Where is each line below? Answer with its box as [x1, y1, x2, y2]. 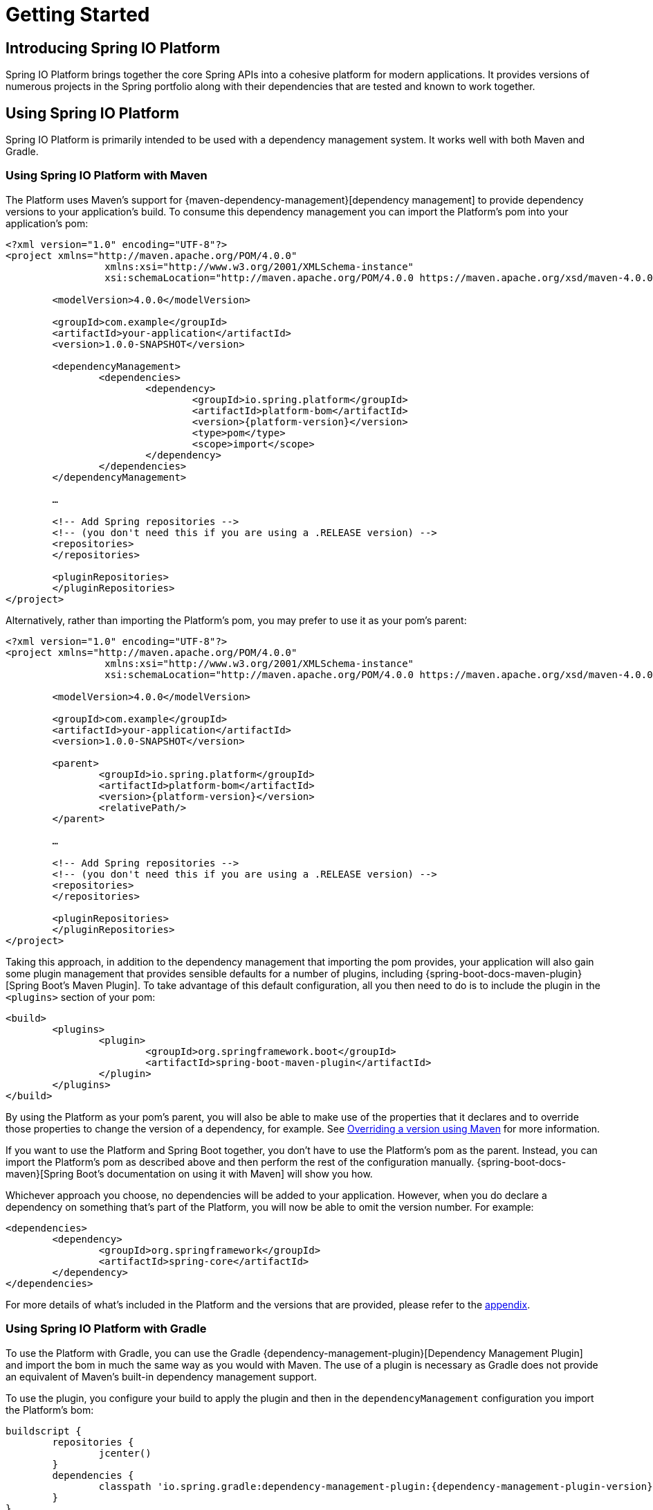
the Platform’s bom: [6, 1403, 94, 1416]
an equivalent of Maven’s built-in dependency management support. [6, 1370, 317, 1383]
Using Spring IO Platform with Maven [6, 168, 208, 183]
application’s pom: [6, 217, 89, 229]
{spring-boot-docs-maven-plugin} [425, 967, 582, 979]
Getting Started [6, 3, 150, 26]
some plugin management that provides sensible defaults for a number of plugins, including [6, 967, 423, 979]
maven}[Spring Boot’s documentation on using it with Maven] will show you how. [6, 1167, 373, 1180]
